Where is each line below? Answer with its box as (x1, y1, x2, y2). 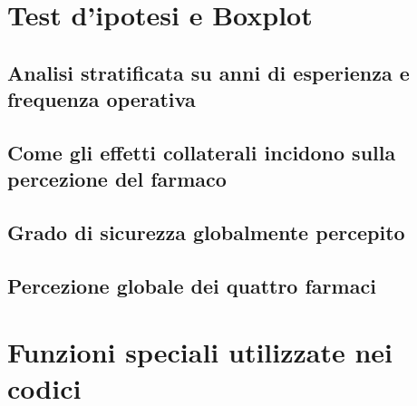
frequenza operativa (7, 85, 196, 113)
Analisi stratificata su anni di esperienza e (7, 58, 410, 86)
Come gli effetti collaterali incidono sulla (7, 138, 396, 166)
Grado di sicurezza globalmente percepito (7, 218, 405, 246)
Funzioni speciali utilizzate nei (7, 333, 393, 371)
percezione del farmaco (7, 165, 227, 193)
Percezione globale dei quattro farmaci (7, 271, 376, 299)
